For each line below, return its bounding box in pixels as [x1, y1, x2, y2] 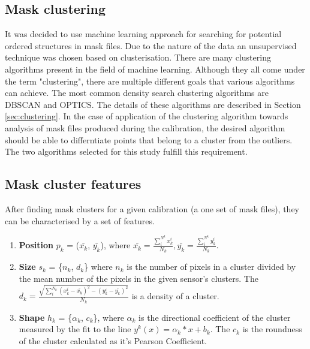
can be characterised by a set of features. [5, 214, 155, 227]
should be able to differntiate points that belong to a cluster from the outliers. [5, 133, 293, 146]
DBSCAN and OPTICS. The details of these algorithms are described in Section [5, 98, 301, 110]
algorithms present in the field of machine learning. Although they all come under [5, 62, 305, 75]
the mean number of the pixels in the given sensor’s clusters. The [19, 272, 258, 285]
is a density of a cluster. [131, 289, 219, 302]
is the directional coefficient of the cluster [139, 311, 291, 323]
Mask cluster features [5, 174, 142, 193]
